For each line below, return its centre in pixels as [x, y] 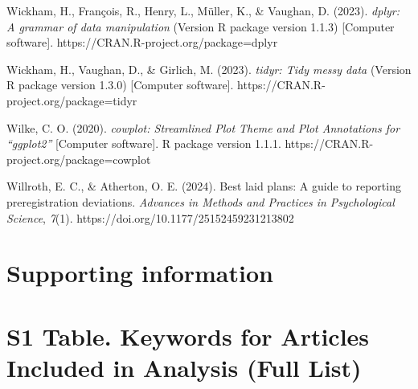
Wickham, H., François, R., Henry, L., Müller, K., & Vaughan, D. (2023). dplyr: [203, 10]
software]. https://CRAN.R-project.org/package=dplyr [142, 42]
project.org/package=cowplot [79, 159]
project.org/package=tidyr [72, 100]
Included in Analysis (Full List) [184, 367]
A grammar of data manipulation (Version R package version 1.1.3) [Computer [201, 26]
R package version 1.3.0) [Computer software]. [120, 85]
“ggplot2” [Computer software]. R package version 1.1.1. [144, 143]
